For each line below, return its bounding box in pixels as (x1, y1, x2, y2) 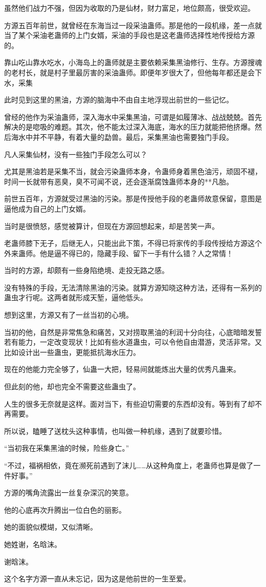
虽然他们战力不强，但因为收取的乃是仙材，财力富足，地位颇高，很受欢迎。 (4, 3, 255, 13)
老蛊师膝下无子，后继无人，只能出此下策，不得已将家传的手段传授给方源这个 (4, 238, 262, 248)
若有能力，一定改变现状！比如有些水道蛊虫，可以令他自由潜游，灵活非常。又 (4, 337, 262, 347)
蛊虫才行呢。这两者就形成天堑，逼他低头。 (4, 292, 147, 303)
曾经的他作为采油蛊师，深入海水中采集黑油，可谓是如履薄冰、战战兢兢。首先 (4, 111, 262, 122)
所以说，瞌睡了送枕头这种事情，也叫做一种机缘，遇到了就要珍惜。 (4, 425, 226, 436)
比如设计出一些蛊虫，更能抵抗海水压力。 (4, 346, 140, 357)
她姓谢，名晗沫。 (4, 538, 61, 549)
